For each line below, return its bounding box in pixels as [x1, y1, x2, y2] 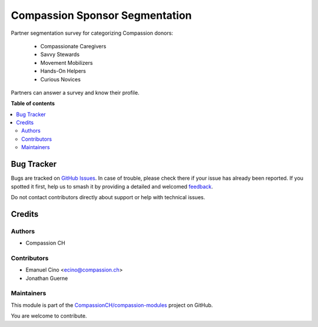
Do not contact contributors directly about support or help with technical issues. [11, 193, 206, 200]
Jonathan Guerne [25, 275, 68, 282]
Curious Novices [40, 75, 81, 82]
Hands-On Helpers [40, 68, 87, 75]
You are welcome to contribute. [11, 312, 87, 319]
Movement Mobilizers [40, 59, 93, 66]
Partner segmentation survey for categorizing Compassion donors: [11, 29, 174, 37]
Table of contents [11, 100, 55, 107]
